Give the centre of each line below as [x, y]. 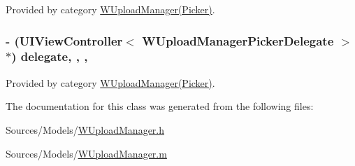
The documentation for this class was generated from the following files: [160, 106]
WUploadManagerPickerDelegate [238, 40]
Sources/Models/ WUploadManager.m [86, 153]
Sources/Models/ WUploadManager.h [85, 129]
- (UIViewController [64, 40]
